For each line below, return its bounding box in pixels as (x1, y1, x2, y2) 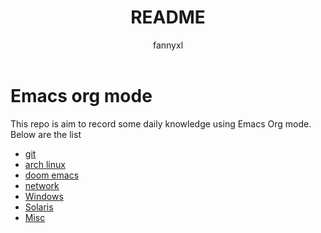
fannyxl (152, 39, 184, 51)
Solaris (24, 201, 54, 213)
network (24, 179, 60, 191)
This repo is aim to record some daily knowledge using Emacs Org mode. (10, 117, 312, 130)
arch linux (24, 158, 66, 170)
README (130, 6, 206, 29)
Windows (24, 190, 64, 202)
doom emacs (24, 169, 80, 181)
